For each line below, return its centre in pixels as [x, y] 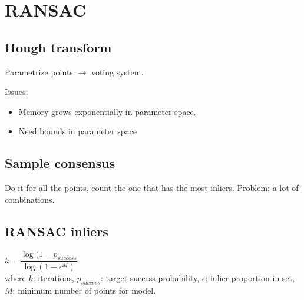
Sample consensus [60, 163]
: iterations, [53, 278]
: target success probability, [150, 278]
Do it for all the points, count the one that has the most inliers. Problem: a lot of [152, 188]
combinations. [30, 199]
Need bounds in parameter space [77, 131]
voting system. [117, 72]
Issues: [16, 92]
